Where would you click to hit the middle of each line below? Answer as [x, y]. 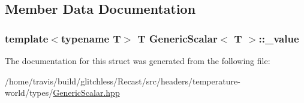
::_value [279, 38]
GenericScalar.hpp [86, 93]
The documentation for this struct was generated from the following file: [138, 60]
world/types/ [29, 93]
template [27, 38]
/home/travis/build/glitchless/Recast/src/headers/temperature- [123, 81]
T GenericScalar [177, 38]
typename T [91, 38]
